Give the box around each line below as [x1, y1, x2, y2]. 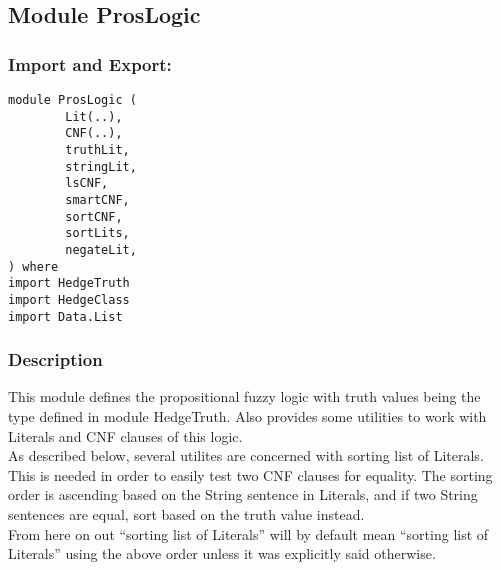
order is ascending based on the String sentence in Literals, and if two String [8, 484, 478, 505]
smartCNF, [65, 192, 130, 207]
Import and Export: [8, 51, 172, 76]
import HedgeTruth [8, 276, 130, 291]
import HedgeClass [8, 292, 130, 307]
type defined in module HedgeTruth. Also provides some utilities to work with [8, 406, 487, 426]
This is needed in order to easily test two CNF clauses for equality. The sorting [8, 464, 493, 485]
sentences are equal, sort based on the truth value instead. [8, 503, 365, 524]
